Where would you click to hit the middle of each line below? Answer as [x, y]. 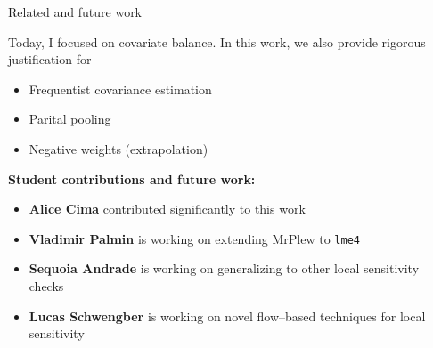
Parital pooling [70, 119]
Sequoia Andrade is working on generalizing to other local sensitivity [224, 268]
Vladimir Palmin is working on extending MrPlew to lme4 [194, 238]
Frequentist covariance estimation [120, 89]
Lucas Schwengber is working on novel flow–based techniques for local [227, 316]
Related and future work [75, 12]
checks [46, 286]
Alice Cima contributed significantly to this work [167, 209]
